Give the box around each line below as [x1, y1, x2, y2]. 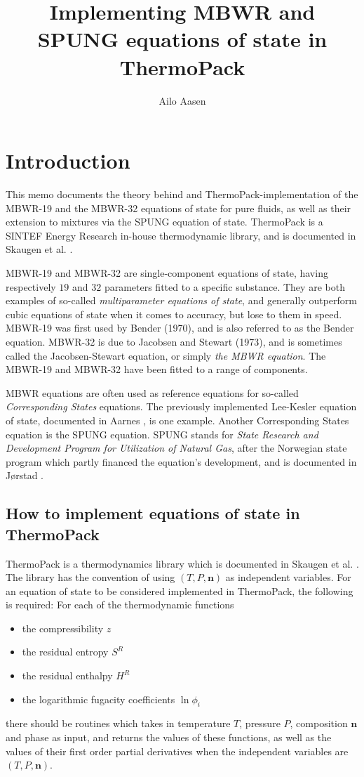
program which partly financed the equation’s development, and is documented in [6, 454, 357, 469]
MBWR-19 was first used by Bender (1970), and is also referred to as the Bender [6, 320, 354, 335]
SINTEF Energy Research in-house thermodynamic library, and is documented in [6, 228, 356, 242]
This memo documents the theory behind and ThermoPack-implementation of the [6, 187, 358, 202]
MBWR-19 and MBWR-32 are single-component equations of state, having [6, 266, 328, 280]
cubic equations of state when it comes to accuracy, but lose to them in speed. [6, 306, 342, 321]
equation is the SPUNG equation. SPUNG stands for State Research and [6, 426, 318, 441]
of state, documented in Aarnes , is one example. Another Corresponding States [6, 412, 349, 427]
